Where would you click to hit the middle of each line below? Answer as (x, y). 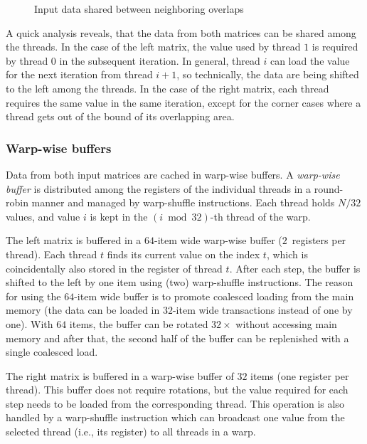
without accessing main (286, 323)
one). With (30, 323)
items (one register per (300, 375)
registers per (319, 240)
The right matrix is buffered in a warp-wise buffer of (120, 375)
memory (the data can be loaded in (83, 310)
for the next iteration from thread (79, 74)
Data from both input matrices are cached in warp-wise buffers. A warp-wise (173, 174)
